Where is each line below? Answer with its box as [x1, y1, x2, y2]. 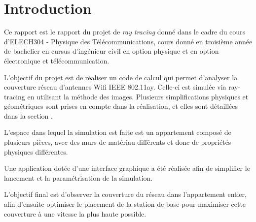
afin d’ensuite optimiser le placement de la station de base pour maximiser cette [4, 199, 246, 209]
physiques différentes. [4, 146, 68, 157]
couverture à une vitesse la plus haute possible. [4, 208, 146, 219]
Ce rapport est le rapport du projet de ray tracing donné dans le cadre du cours [4, 27, 246, 37]
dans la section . [4, 110, 53, 121]
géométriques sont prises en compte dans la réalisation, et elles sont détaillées [4, 101, 238, 111]
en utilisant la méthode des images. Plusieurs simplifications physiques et [27, 91, 249, 101]
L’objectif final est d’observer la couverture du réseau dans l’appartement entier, [4, 189, 247, 199]
